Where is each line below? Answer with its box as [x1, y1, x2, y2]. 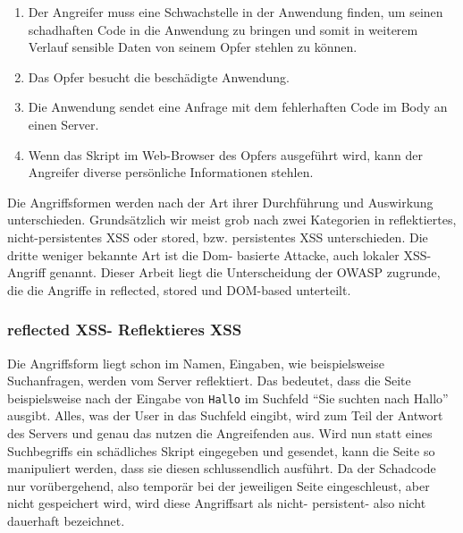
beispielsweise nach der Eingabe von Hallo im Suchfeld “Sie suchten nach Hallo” [7, 388, 449, 407]
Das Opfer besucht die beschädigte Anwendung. [28, 67, 290, 86]
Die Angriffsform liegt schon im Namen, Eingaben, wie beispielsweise [7, 353, 384, 372]
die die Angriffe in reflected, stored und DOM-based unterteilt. [7, 280, 351, 299]
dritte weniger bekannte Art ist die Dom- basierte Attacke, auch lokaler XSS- [7, 245, 432, 264]
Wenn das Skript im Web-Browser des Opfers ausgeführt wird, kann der [28, 145, 423, 164]
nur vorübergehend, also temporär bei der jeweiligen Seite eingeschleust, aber [7, 476, 430, 495]
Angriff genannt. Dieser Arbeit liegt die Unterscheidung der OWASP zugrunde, [7, 263, 441, 282]
